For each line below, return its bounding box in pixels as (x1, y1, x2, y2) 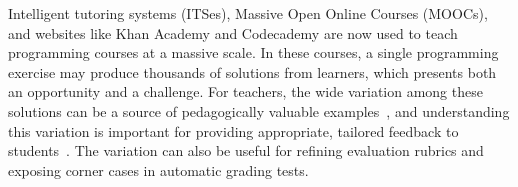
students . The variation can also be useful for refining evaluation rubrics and (8, 140, 484, 161)
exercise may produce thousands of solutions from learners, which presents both (8, 61, 497, 82)
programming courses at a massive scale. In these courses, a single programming (8, 42, 499, 63)
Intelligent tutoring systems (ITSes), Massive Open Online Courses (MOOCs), (8, 3, 488, 23)
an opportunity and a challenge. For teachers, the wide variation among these (8, 81, 483, 102)
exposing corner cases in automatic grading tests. (8, 159, 309, 180)
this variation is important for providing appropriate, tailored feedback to (8, 120, 459, 141)
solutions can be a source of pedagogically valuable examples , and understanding (8, 100, 510, 121)
